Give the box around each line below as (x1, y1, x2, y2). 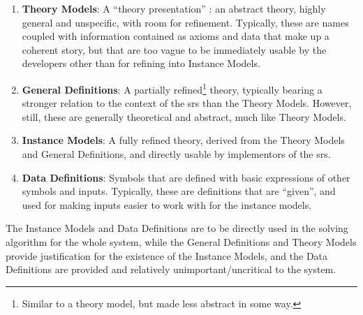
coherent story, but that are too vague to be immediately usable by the (22, 42, 327, 57)
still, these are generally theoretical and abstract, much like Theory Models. (22, 109, 346, 124)
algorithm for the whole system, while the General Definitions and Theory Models (6, 234, 357, 249)
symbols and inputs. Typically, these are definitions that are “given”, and (22, 184, 336, 198)
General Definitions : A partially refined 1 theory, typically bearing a (22, 80, 323, 96)
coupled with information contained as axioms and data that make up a (22, 29, 329, 43)
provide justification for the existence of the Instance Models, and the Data (6, 248, 328, 263)
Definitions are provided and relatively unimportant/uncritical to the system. (6, 262, 336, 277)
